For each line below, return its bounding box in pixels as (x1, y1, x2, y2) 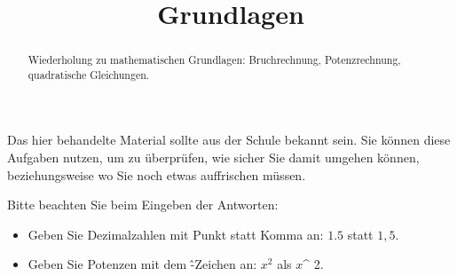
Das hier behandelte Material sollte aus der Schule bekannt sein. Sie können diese (7, 130, 451, 149)
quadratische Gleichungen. (28, 67, 150, 82)
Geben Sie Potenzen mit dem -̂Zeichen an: (28, 255, 257, 273)
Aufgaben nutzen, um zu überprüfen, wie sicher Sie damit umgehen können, (7, 148, 420, 167)
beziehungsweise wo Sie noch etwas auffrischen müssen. (7, 165, 306, 184)
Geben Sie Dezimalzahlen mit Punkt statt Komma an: (28, 225, 324, 243)
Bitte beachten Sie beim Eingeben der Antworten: (7, 195, 279, 214)
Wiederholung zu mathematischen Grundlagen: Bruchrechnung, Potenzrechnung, (28, 52, 401, 67)
